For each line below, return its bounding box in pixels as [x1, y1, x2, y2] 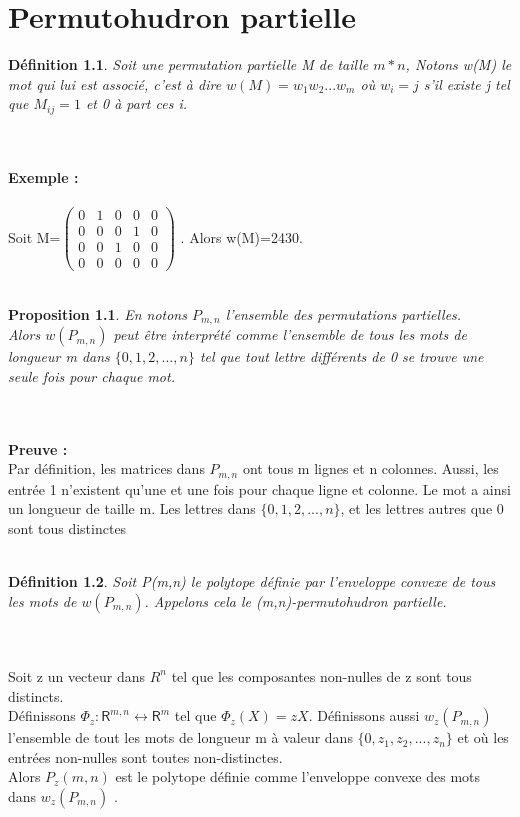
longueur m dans [8, 346, 110, 367]
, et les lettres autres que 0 [340, 498, 504, 519]
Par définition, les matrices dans [8, 458, 205, 479]
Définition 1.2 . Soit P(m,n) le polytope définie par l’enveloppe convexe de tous [8, 571, 496, 592]
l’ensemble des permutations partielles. [225, 303, 462, 324]
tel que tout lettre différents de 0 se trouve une [199, 346, 484, 367]
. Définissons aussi [308, 705, 420, 726]
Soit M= [8, 226, 61, 247]
